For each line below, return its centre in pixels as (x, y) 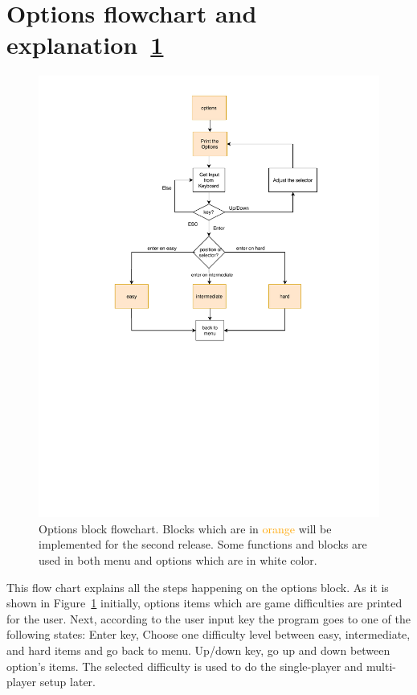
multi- (382, 666)
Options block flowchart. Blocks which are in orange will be (185, 528)
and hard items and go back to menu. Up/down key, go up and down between (198, 650)
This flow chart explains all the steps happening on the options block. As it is (198, 587)
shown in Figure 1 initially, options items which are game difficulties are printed (204, 603)
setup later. (67, 682)
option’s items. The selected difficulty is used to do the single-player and (185, 666)
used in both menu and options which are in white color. (178, 559)
